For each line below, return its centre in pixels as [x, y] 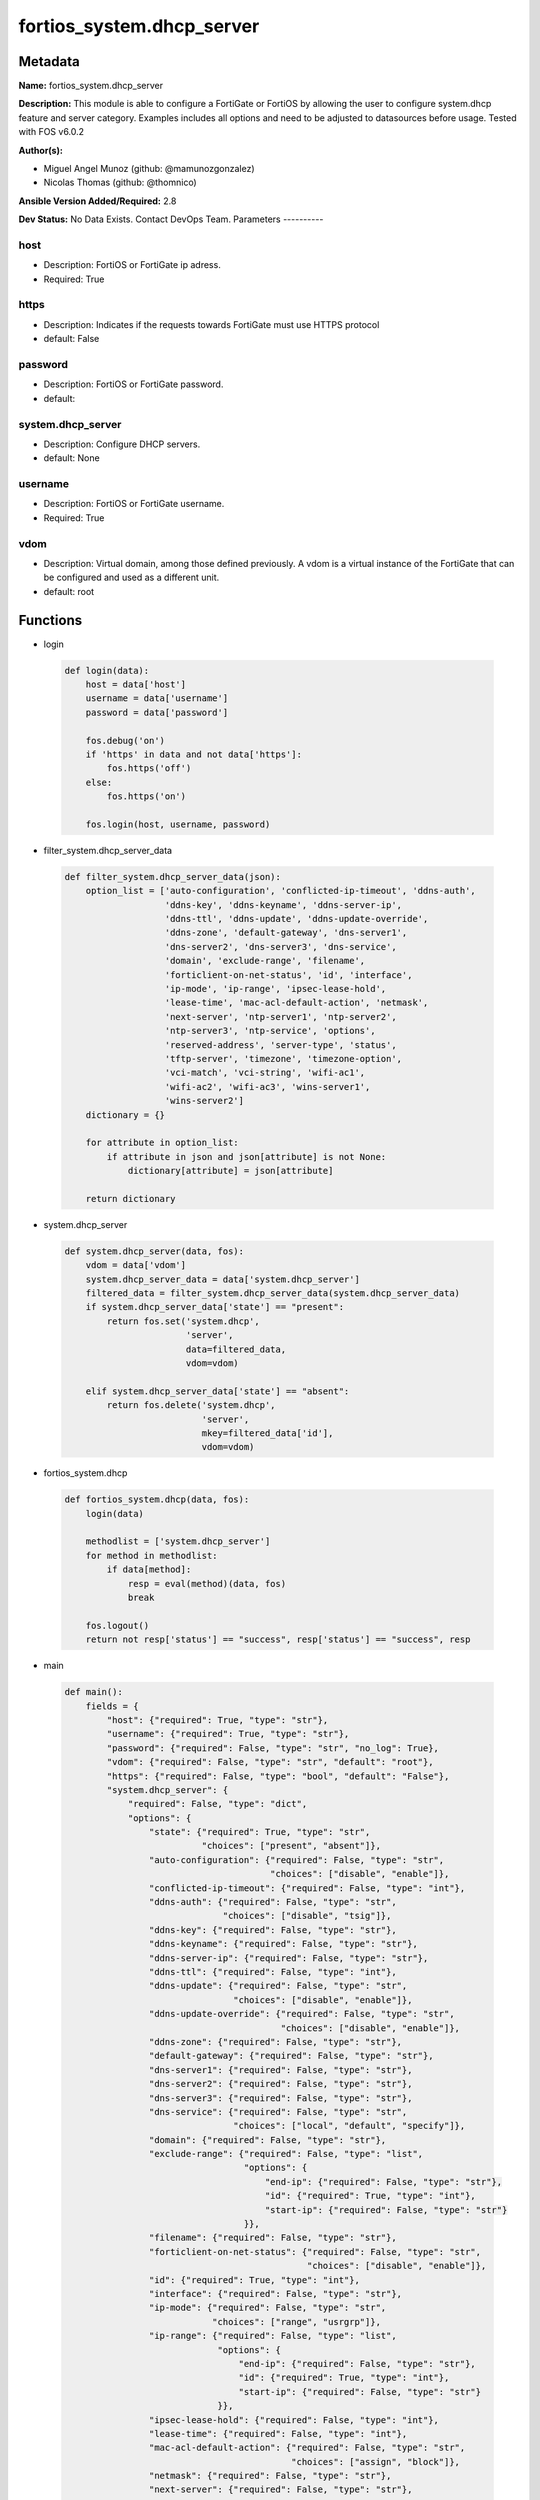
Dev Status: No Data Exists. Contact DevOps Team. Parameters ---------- [171, 219]
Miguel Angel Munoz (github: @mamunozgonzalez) [149, 169]
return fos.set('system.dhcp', [183, 1321]
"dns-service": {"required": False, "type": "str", [278, 2111]
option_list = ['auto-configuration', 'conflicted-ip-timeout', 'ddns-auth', [281, 891]
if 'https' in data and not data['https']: [193, 754]
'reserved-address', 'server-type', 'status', [280, 1044]
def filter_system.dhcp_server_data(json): [173, 876]
